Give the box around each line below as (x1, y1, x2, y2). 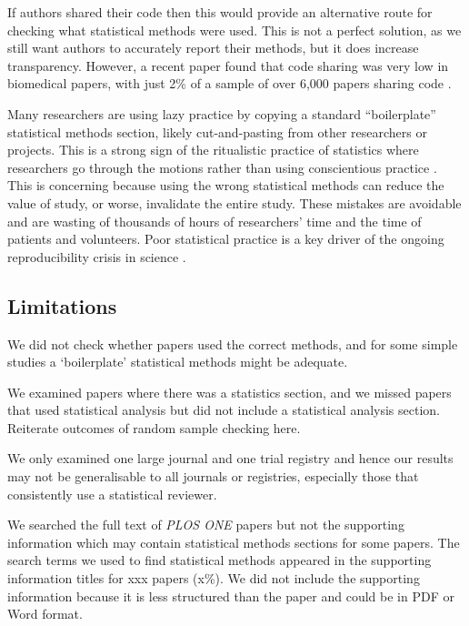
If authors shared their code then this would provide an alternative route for (7, 3, 433, 21)
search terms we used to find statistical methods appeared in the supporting (7, 550, 432, 570)
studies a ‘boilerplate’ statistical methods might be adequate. (7, 352, 348, 371)
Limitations (7, 291, 117, 319)
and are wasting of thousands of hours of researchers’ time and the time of (7, 211, 422, 230)
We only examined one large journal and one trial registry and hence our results (7, 449, 454, 468)
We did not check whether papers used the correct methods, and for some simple (7, 334, 458, 353)
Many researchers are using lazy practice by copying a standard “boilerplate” (7, 104, 436, 123)
